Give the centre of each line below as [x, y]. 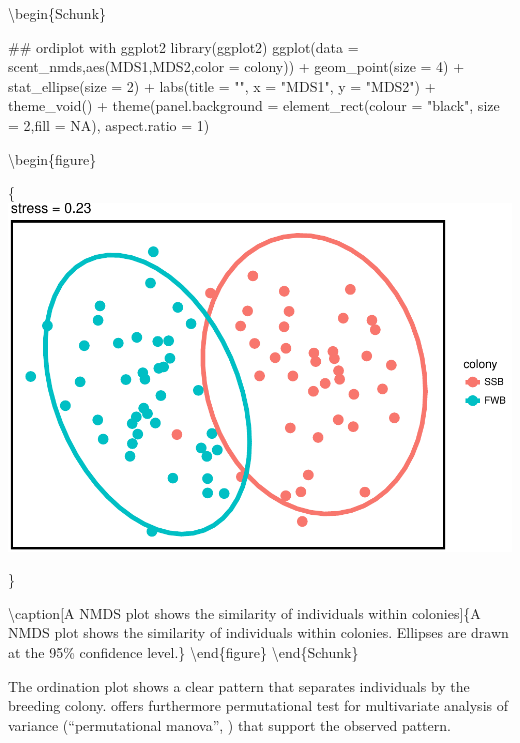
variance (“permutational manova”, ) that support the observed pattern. [229, 724]
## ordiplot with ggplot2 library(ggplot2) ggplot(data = [183, 46]
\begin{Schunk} [57, 13]
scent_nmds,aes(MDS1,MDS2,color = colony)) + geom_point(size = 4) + [236, 66]
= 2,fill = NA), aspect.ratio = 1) [109, 124]
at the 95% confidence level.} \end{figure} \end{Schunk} [183, 652]
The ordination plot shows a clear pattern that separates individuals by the [239, 685]
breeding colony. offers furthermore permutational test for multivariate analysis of [258, 705]
